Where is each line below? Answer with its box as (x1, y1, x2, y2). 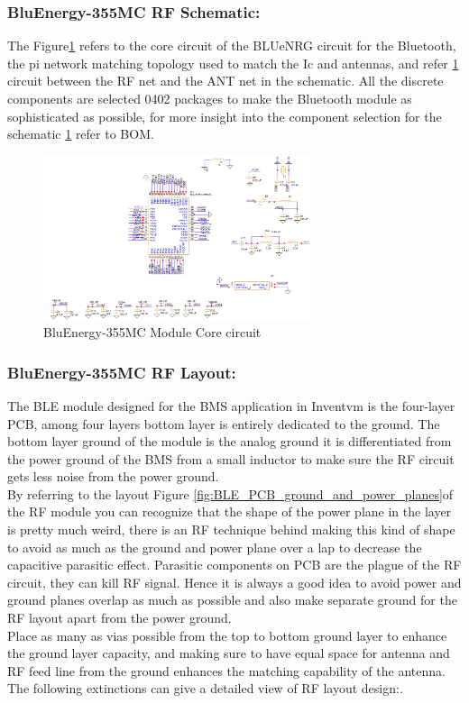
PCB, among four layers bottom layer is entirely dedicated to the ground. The (7, 414, 440, 433)
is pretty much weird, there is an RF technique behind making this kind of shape (7, 520, 455, 539)
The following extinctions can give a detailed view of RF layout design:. (7, 679, 403, 698)
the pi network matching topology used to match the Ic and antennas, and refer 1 (7, 53, 459, 72)
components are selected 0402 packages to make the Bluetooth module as (7, 89, 412, 107)
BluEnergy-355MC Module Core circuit (43, 323, 262, 342)
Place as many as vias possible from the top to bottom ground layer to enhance (7, 625, 447, 644)
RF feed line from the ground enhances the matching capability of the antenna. (7, 661, 446, 680)
